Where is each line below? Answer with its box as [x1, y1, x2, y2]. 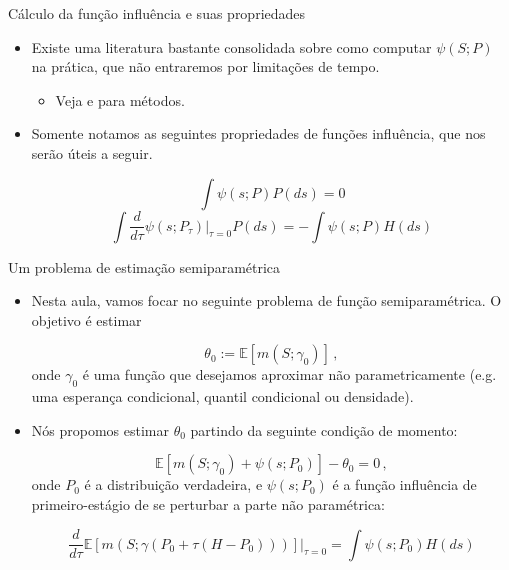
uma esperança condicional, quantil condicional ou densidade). [31, 386, 414, 407]
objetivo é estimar [31, 309, 142, 330]
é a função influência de [332, 474, 477, 495]
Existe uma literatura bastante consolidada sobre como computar [31, 36, 432, 57]
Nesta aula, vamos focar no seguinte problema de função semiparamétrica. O [31, 290, 502, 311]
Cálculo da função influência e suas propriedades [8, 3, 306, 23]
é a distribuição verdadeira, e [84, 474, 263, 495]
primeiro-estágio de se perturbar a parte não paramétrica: [31, 493, 385, 514]
